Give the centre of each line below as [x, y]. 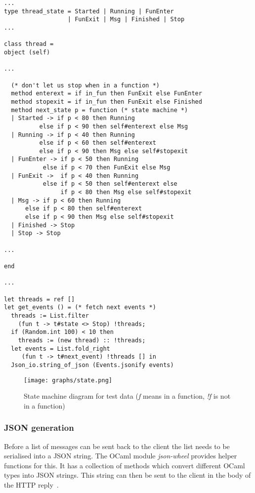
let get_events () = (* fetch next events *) [80, 308]
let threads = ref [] [40, 299]
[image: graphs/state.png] [68, 380]
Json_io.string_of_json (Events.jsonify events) [92, 365]
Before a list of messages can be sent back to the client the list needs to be [117, 446]
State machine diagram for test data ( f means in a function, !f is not [127, 396]
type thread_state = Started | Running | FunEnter [89, 11]
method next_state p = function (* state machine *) [100, 110]
